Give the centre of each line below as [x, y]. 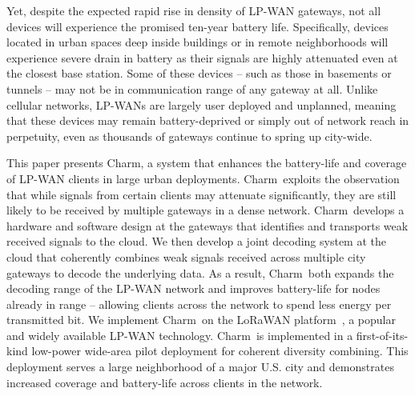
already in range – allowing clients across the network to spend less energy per [199, 304]
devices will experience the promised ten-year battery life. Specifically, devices [197, 26]
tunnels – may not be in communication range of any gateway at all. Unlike [192, 88]
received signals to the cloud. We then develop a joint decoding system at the [196, 241]
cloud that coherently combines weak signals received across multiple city [186, 256]
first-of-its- [382, 335]
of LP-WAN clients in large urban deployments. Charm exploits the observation [203, 178]
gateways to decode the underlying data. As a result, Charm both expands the [200, 272]
